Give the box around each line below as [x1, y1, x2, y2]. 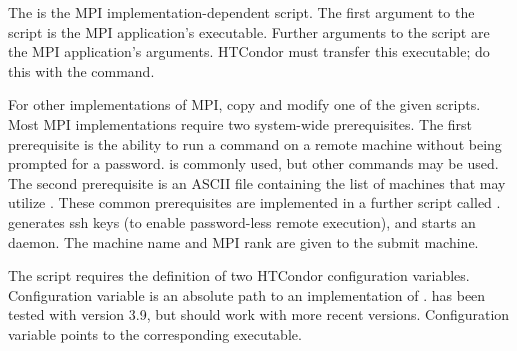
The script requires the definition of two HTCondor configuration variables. [8, 265, 470, 286]
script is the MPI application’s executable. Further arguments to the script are [8, 21, 490, 42]
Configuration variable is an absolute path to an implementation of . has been [8, 284, 486, 305]
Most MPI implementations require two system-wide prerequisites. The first [8, 113, 473, 134]
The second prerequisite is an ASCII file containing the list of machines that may [8, 172, 506, 193]
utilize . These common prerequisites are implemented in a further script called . [8, 192, 501, 213]
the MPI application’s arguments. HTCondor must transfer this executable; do [8, 41, 490, 62]
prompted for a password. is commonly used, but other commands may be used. [8, 153, 499, 174]
